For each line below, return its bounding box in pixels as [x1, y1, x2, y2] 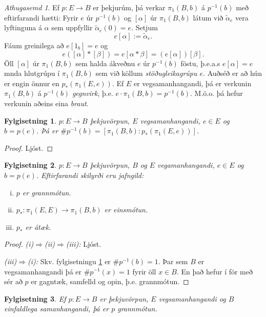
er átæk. [25, 221, 51, 232]
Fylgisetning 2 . [4, 160, 56, 170]
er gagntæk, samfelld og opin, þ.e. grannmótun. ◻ [31, 276, 189, 287]
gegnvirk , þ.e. [72, 88, 113, 98]
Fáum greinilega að [4, 40, 64, 50]
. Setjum [131, 22, 158, 33]
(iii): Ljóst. [66, 239, 101, 249]
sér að [4, 276, 23, 287]
